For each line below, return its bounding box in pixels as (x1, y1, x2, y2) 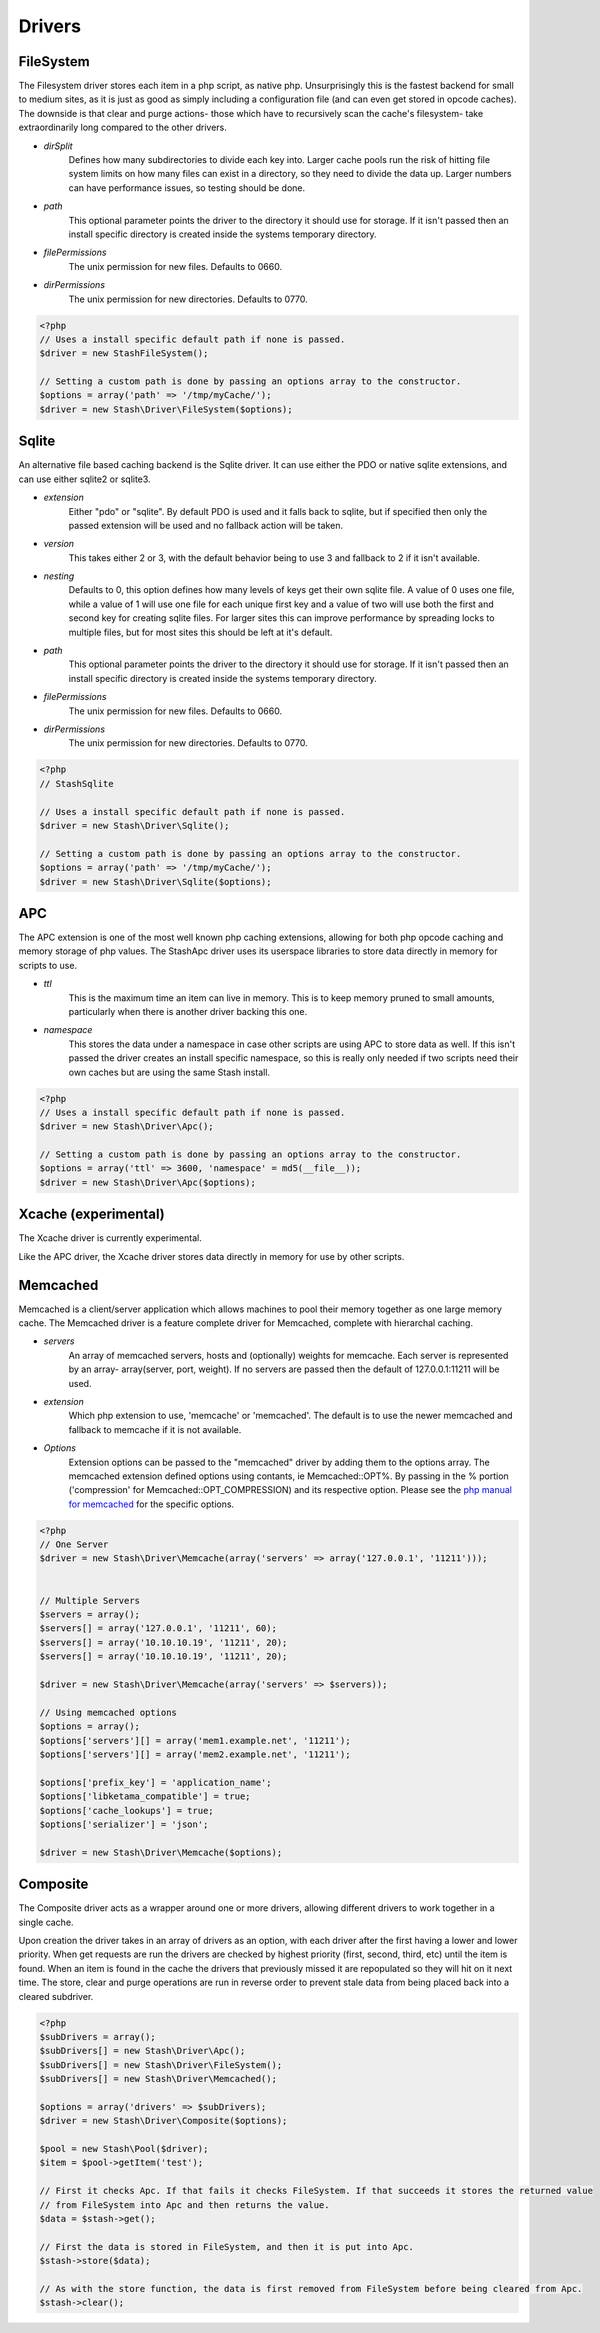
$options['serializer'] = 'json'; (39, 1818, 209, 1830)
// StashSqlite (39, 778, 114, 789)
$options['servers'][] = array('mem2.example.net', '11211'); (39, 1748, 351, 1760)
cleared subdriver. (18, 1990, 94, 2002)
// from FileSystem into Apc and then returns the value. (39, 2199, 330, 2210)
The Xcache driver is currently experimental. (18, 1232, 202, 1244)
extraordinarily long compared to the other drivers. (18, 121, 227, 134)
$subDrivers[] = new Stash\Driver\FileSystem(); (39, 2059, 283, 2070)
